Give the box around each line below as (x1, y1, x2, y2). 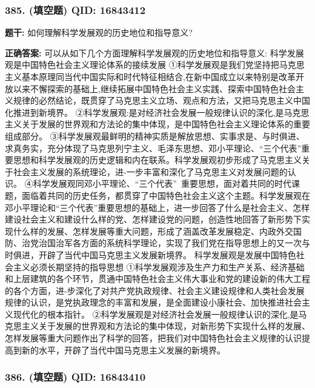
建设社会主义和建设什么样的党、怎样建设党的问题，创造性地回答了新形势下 (5, 213, 302, 226)
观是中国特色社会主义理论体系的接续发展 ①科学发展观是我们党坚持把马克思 (5, 58, 305, 71)
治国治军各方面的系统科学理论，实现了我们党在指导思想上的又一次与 (38, 236, 310, 249)
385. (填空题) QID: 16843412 (5, 2, 146, 17)
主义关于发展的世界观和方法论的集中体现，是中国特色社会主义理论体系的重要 (5, 118, 310, 130)
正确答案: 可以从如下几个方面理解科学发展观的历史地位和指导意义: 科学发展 (5, 46, 304, 59)
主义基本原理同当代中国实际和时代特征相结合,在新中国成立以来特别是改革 (5, 70, 296, 82)
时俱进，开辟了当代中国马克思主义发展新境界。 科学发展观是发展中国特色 (5, 248, 296, 261)
